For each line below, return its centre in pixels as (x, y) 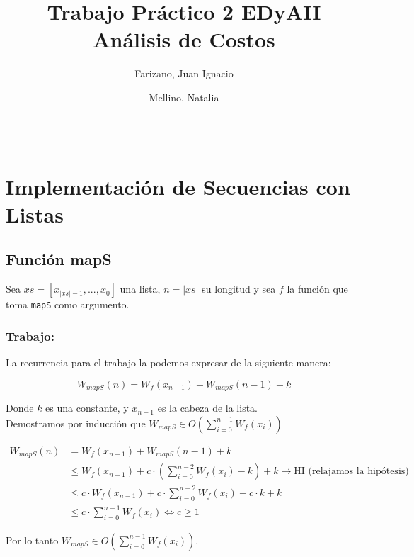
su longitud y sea (239, 289)
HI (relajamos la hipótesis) (351, 472)
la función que (317, 289)
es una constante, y (87, 408)
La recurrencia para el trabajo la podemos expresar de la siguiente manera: (168, 362)
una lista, (140, 289)
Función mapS (59, 259)
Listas (35, 214)
